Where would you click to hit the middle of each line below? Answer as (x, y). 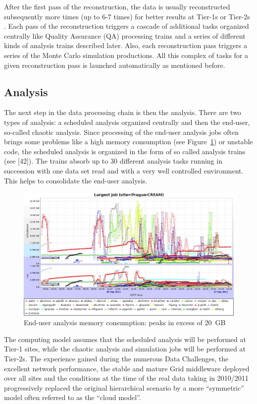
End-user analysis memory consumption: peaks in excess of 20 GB (125, 322)
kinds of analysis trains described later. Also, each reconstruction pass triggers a (126, 45)
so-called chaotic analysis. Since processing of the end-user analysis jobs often (122, 132)
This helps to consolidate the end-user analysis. (76, 180)
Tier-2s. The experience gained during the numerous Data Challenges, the (116, 358)
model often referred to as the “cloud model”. (73, 397)
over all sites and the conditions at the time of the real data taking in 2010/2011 (126, 378)
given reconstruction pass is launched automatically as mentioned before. (115, 65)
